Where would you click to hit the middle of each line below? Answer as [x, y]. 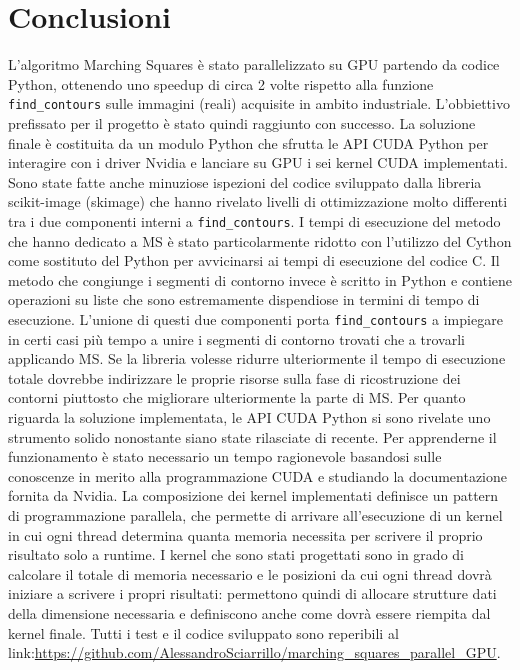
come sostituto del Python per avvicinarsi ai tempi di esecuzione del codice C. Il [254, 260]
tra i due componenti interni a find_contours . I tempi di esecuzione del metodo [254, 220]
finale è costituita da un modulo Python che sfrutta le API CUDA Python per [248, 142]
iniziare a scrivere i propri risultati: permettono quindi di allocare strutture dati [252, 593]
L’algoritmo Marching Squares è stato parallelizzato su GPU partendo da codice [254, 64]
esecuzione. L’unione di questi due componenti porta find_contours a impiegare [255, 318]
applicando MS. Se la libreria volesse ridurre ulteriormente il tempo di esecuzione [257, 358]
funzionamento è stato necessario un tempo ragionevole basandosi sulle [225, 456]
